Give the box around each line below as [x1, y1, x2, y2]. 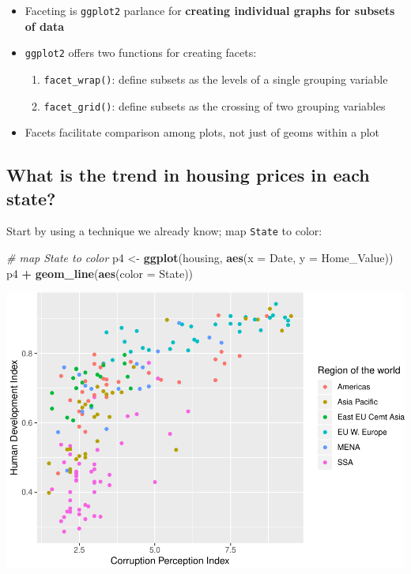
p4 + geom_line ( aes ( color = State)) [6, 264, 194, 281]
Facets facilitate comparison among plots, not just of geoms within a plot [25, 124, 380, 141]
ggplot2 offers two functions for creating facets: [25, 44, 257, 61]
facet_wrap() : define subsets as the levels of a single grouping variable [43, 70, 388, 87]
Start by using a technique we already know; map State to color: [6, 223, 322, 239]
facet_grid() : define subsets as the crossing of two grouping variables [43, 97, 386, 114]
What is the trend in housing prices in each [6, 163, 370, 187]
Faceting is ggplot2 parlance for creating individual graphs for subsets [25, 2, 395, 18]
